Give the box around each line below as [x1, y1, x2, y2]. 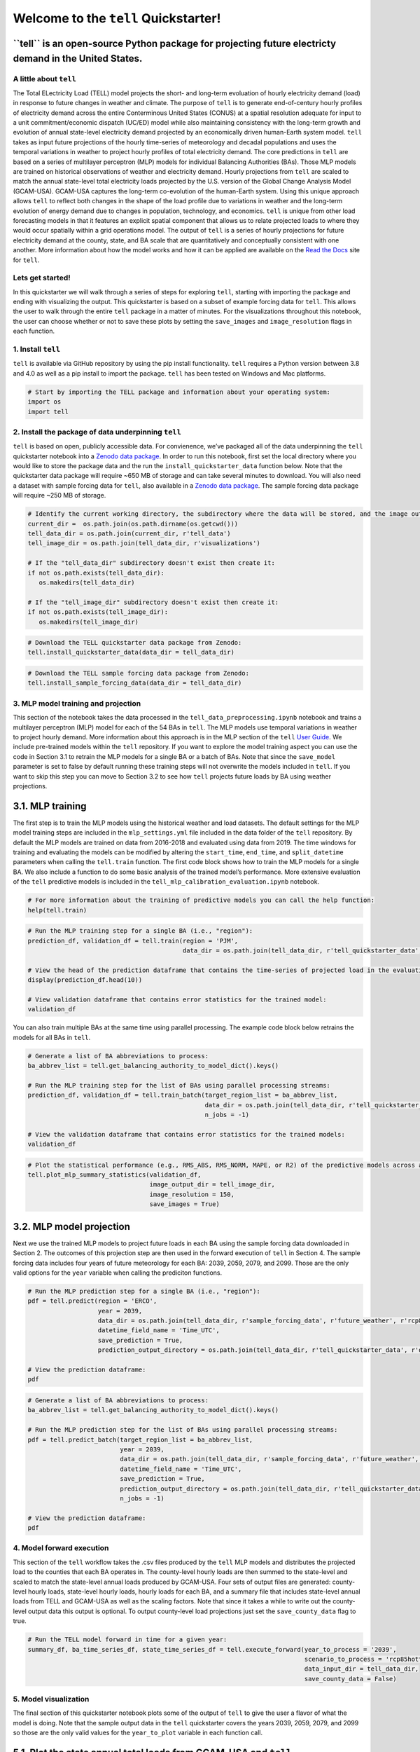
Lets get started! [13, 273, 71, 283]
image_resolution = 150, [149, 1190, 234, 1198]
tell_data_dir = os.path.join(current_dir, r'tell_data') [27, 530, 231, 538]
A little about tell [13, 74, 77, 83]
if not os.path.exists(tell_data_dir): [27, 568, 164, 577]
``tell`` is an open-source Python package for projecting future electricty [13, 37, 336, 49]
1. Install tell [13, 344, 61, 354]
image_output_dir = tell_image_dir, [149, 1181, 276, 1189]
